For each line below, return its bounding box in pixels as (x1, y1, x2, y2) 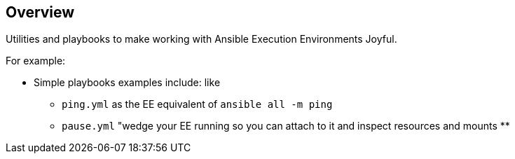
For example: (6, 55, 66, 67)
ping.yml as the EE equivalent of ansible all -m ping (62, 98, 333, 111)
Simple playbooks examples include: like (34, 76, 221, 89)
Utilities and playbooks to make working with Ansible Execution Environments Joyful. (6, 33, 397, 46)
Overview (6, 4, 75, 21)
